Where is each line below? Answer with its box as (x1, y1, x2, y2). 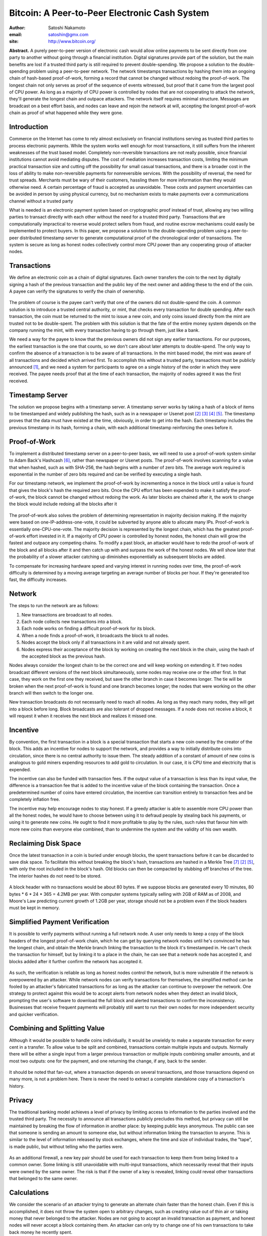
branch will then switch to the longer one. (9, 690, 94, 696)
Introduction (9, 123, 48, 131)
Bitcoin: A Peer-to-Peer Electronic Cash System (9, 7, 210, 18)
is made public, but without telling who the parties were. (9, 1144, 124, 1149)
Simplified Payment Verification (9, 918, 109, 927)
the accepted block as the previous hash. (21, 653, 106, 660)
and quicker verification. (9, 1011, 59, 1017)
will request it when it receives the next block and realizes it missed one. (9, 713, 157, 719)
